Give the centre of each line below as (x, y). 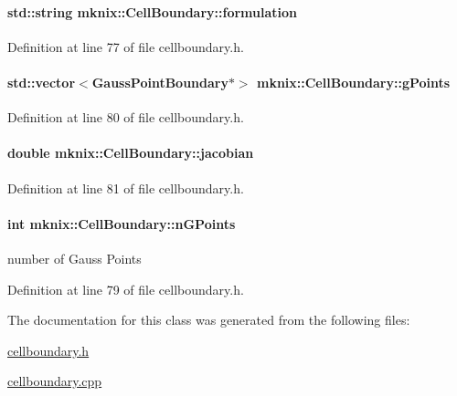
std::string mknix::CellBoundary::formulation (153, 11)
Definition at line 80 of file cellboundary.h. (126, 117)
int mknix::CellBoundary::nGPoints (122, 223)
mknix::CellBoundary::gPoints (353, 82)
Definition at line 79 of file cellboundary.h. (126, 289)
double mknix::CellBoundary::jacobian (131, 153)
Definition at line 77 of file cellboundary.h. (126, 46)
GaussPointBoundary (160, 82)
